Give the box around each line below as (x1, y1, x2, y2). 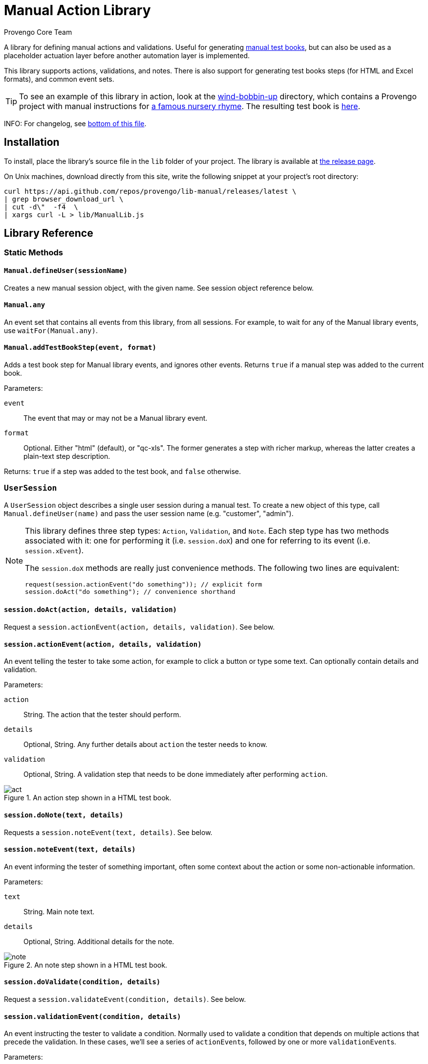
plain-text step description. (23, 452, 110, 461)
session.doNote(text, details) (4, 811, 124, 819)
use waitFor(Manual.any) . (4, 326, 98, 335)
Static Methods (4, 248, 63, 258)
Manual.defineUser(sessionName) (4, 267, 128, 275)
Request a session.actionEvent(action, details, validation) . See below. (4, 623, 275, 632)
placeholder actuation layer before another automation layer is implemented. (4, 51, 250, 60)
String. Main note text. (23, 907, 95, 916)
